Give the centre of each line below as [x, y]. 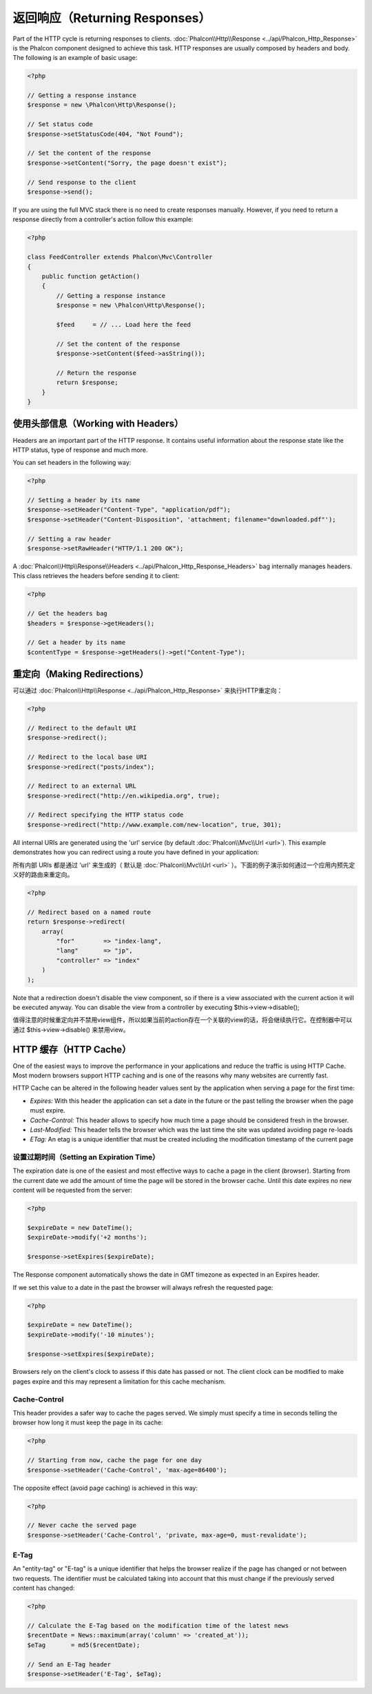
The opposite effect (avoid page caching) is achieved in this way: [105, 1488]
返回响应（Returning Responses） [112, 18]
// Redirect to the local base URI [87, 757]
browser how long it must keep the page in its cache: [88, 1423]
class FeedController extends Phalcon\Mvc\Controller [120, 257]
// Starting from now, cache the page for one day [115, 1460]
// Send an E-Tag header [69, 1664]
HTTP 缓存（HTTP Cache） [72, 1049]
